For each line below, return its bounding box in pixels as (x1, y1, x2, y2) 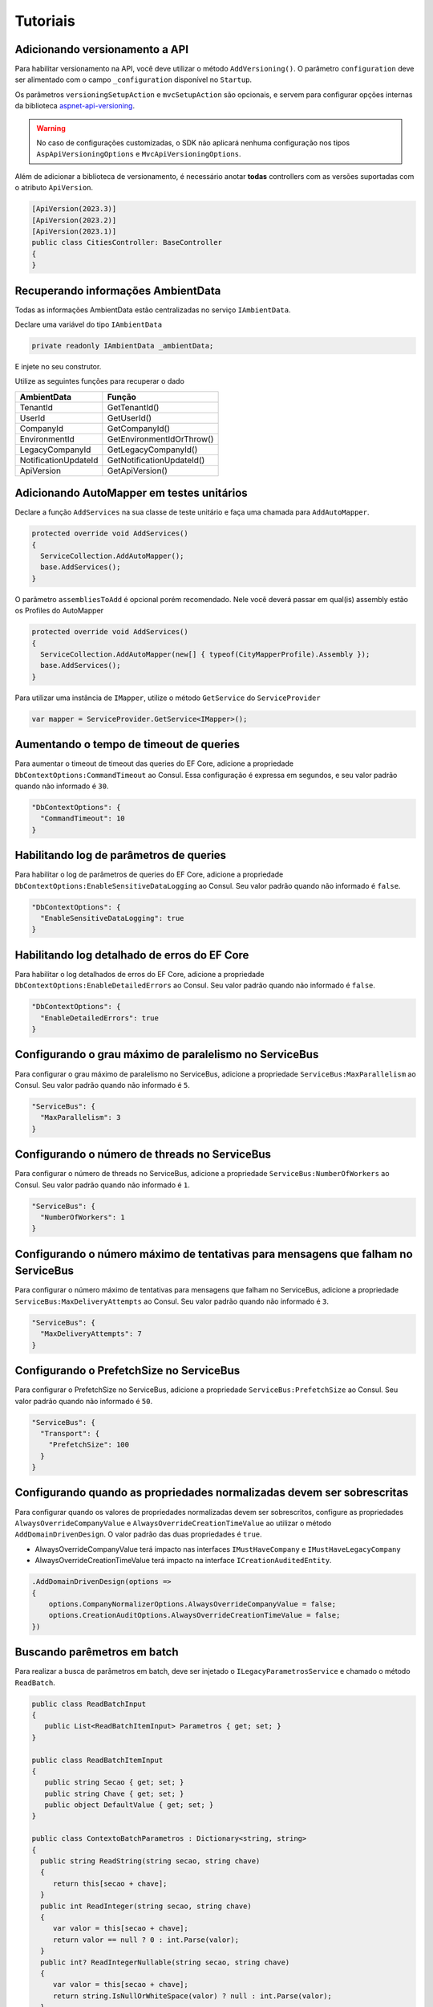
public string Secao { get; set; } (44, 1778, 184, 1787)
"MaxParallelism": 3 (40, 1113, 121, 1122)
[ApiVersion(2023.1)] (31, 226, 117, 236)
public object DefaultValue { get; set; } (44, 1801, 214, 1810)
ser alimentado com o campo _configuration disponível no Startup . (14, 75, 253, 84)
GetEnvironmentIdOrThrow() (107, 434, 214, 445)
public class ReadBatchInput (31, 1699, 147, 1708)
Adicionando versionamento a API (14, 43, 188, 56)
